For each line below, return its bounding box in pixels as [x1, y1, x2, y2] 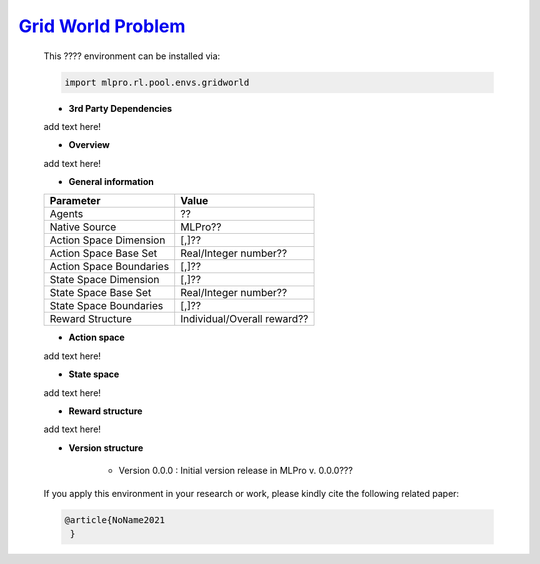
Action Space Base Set [49, 246, 158, 260]
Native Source [49, 220, 117, 234]
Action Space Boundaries [49, 260, 170, 274]
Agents [49, 207, 84, 221]
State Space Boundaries [49, 299, 164, 313]
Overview [68, 139, 110, 151]
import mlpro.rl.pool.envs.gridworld [64, 76, 250, 88]
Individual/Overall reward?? [180, 312, 309, 326]
